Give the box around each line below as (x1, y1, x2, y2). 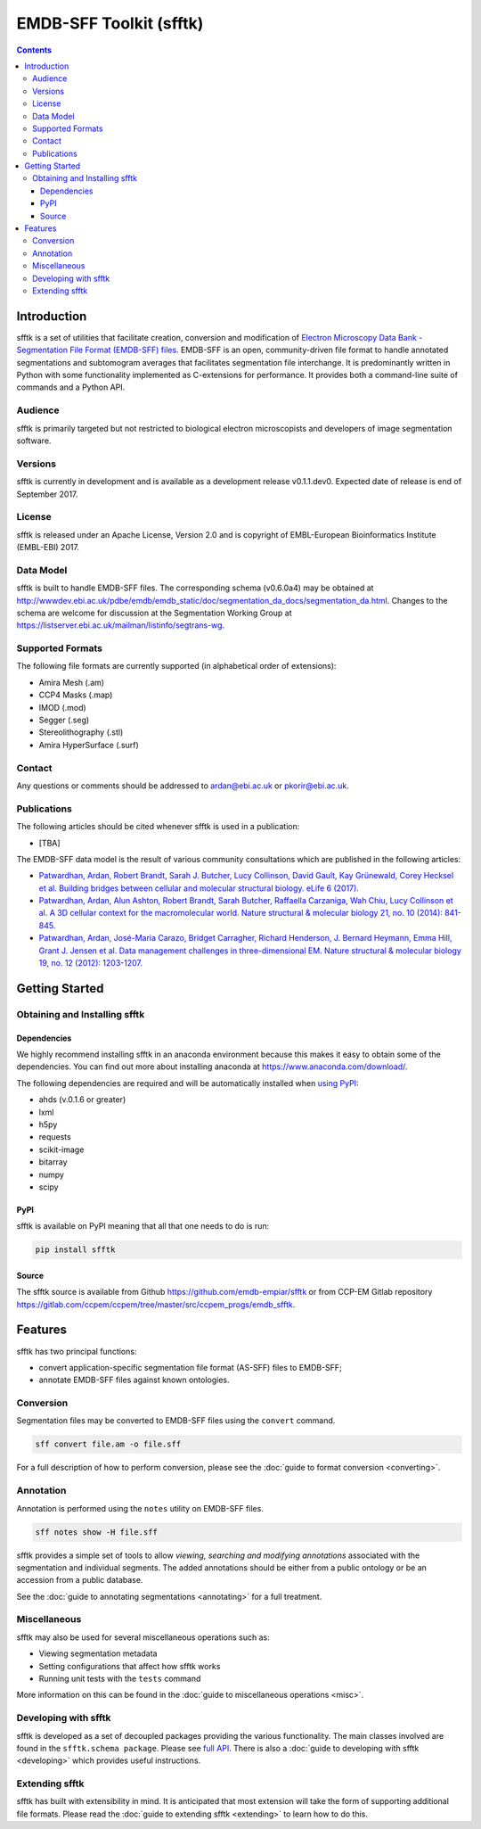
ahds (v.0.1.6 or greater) (38, 1094, 126, 1105)
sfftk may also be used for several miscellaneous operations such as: (16, 1632, 271, 1643)
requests (38, 1132, 71, 1142)
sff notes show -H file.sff (35, 1527, 158, 1537)
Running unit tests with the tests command (38, 1673, 201, 1685)
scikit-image (38, 1144, 85, 1155)
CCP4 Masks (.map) (38, 689, 113, 700)
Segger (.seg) (38, 714, 90, 726)
